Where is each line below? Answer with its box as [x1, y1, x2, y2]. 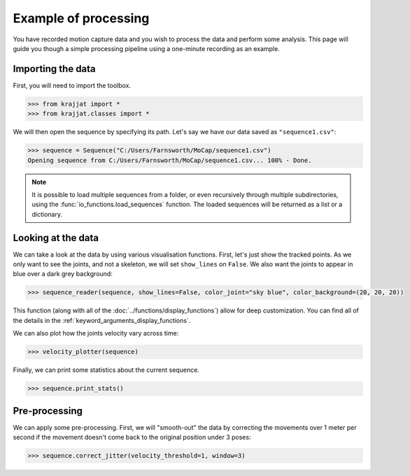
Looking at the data [13, 231, 99, 244]
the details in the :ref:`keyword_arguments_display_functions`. [13, 316, 191, 324]
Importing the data [13, 63, 96, 75]
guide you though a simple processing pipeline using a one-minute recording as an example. [13, 44, 280, 52]
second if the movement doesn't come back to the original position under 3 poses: [13, 433, 251, 442]
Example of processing [13, 10, 150, 26]
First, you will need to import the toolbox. [13, 81, 132, 89]
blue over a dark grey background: [13, 270, 113, 278]
